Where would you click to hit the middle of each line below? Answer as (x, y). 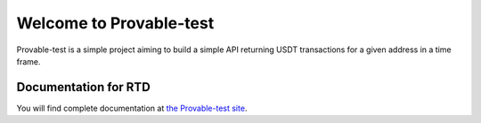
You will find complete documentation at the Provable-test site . (132, 108)
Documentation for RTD (83, 87)
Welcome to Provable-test (115, 23)
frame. (29, 61)
